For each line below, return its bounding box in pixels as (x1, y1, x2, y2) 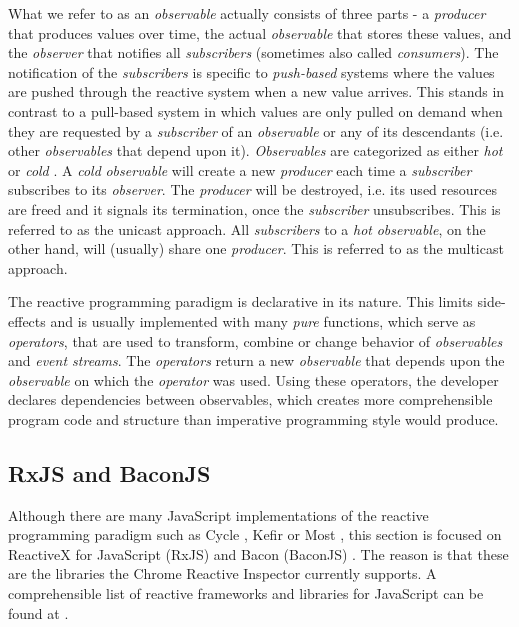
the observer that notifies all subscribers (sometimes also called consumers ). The (8, 42, 499, 63)
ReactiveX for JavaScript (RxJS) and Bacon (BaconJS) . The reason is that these (8, 543, 509, 564)
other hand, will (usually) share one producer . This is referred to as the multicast (8, 238, 504, 259)
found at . (8, 602, 69, 623)
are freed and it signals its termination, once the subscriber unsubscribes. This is (8, 198, 501, 219)
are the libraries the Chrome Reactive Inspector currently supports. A (8, 563, 437, 584)
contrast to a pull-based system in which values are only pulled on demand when (8, 100, 503, 121)
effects (8, 310, 46, 331)
